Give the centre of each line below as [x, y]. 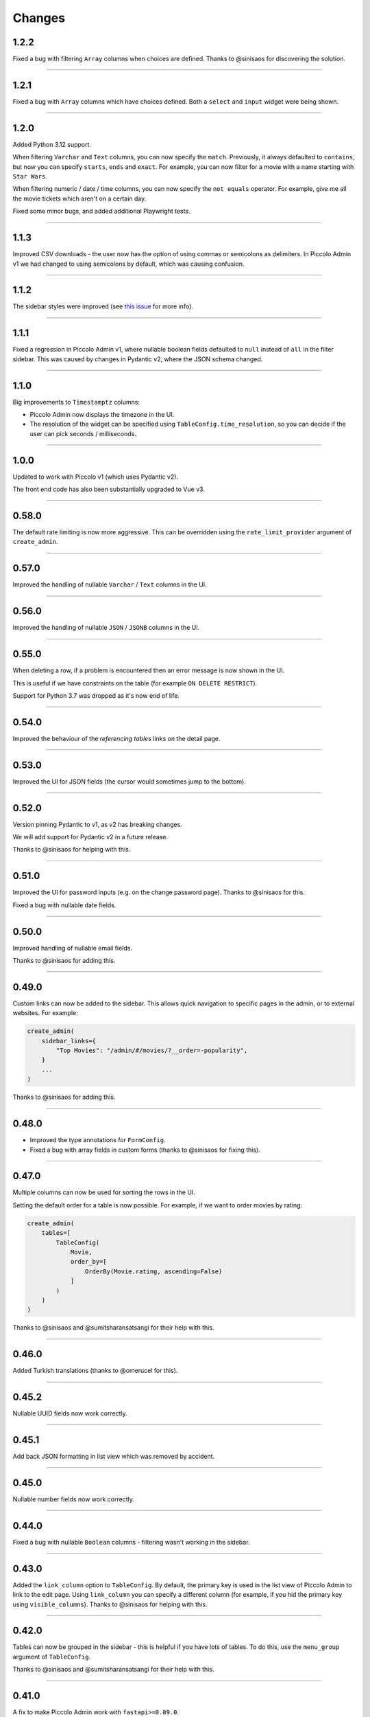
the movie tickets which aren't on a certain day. [79, 198]
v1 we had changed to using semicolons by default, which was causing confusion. [128, 264]
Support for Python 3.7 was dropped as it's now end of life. [96, 695]
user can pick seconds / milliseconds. [83, 433]
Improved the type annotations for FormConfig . [98, 1140]
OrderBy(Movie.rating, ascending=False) [153, 1271]
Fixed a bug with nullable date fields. [64, 905]
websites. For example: [45, 1013]
